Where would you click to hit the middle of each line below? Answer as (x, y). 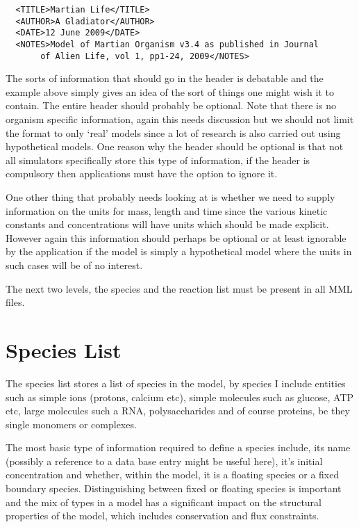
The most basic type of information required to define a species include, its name (178, 447)
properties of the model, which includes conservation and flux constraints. (162, 516)
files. (15, 302)
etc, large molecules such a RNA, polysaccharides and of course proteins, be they (178, 411)
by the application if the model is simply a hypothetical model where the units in (179, 251)
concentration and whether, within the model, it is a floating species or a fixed (173, 475)
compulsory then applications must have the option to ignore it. (142, 173)
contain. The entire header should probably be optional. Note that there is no (171, 105)
